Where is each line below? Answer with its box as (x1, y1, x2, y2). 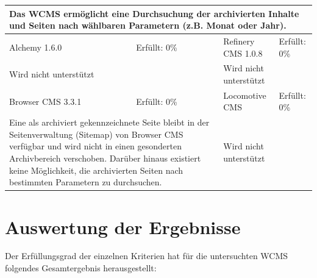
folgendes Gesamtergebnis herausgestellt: (5, 262, 157, 274)
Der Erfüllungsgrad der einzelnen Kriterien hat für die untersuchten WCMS (5, 249, 288, 262)
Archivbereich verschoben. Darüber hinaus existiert (9, 152, 201, 165)
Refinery (223, 34, 255, 47)
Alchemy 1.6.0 (9, 40, 62, 53)
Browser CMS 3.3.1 (9, 94, 82, 107)
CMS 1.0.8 (223, 46, 263, 59)
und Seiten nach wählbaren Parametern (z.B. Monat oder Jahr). (9, 19, 287, 32)
